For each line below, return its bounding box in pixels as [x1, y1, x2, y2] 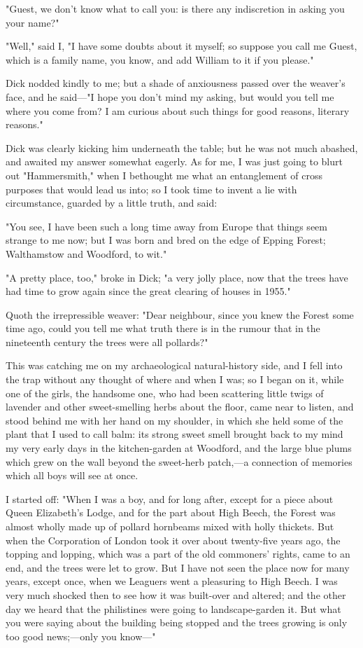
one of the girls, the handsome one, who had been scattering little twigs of [6, 385, 324, 400]
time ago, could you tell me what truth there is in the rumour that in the [6, 321, 320, 336]
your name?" [6, 15, 59, 29]
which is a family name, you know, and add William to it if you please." [6, 52, 314, 67]
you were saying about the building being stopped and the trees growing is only [6, 615, 348, 630]
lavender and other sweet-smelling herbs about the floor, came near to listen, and [6, 399, 354, 414]
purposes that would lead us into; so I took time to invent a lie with [6, 181, 297, 196]
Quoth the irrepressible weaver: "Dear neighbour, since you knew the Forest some [6, 307, 354, 322]
